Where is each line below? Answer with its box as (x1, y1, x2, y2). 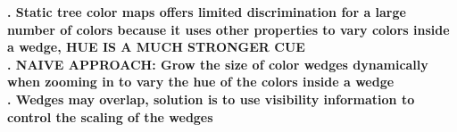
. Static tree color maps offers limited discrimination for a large (7, 3, 406, 21)
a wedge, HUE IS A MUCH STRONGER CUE (7, 37, 305, 56)
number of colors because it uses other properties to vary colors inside (7, 20, 450, 38)
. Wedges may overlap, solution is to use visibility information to (7, 89, 415, 108)
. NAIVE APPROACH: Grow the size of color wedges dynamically (7, 54, 428, 73)
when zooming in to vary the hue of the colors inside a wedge (7, 72, 395, 91)
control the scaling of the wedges (7, 107, 213, 126)
